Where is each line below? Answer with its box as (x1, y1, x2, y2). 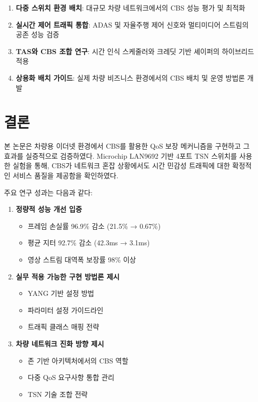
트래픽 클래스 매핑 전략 (27, 321, 99, 332)
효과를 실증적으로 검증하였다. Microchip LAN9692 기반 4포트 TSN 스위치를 (4, 150, 237, 161)
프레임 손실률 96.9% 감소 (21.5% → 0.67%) (27, 220, 161, 231)
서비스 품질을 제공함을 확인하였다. (12, 170, 118, 181)
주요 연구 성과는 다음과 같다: (4, 187, 93, 197)
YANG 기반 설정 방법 (27, 288, 94, 298)
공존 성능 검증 (15, 29, 59, 40)
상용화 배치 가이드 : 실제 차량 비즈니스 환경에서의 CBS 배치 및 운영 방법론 (15, 72, 245, 83)
